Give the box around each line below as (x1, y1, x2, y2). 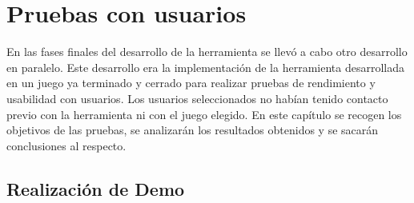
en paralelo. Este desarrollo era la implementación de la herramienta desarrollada (6, 58, 404, 75)
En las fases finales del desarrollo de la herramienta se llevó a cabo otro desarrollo (6, 43, 408, 60)
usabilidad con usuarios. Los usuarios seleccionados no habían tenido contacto (6, 90, 388, 106)
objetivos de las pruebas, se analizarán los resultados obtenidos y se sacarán (6, 121, 379, 138)
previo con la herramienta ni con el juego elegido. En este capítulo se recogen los (6, 105, 402, 122)
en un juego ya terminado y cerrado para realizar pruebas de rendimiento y (6, 74, 376, 91)
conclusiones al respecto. (6, 137, 127, 153)
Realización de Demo (6, 176, 185, 201)
